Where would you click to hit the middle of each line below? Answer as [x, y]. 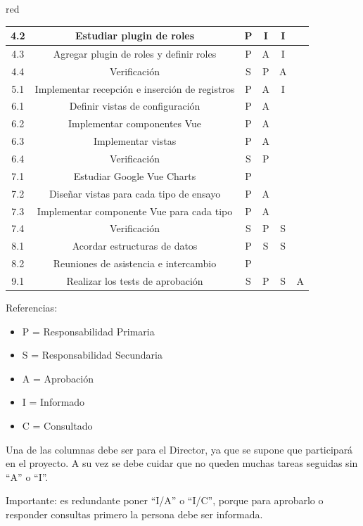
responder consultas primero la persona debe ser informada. [134, 514]
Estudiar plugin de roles [135, 36]
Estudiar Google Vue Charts [135, 175]
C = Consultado [57, 425]
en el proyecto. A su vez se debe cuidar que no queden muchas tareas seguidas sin [182, 463]
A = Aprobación [58, 378]
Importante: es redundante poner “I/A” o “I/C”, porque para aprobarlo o [165, 500]
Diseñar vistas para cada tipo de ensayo [135, 193]
